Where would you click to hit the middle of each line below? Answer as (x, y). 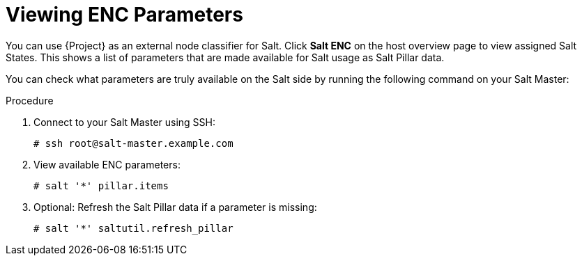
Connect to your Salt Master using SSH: (125, 122)
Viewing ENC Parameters (124, 15)
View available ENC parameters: (107, 164)
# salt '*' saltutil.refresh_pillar (133, 228)
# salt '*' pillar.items (101, 185)
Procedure (30, 100)
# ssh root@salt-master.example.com (133, 143)
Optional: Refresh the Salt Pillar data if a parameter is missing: (175, 207)
